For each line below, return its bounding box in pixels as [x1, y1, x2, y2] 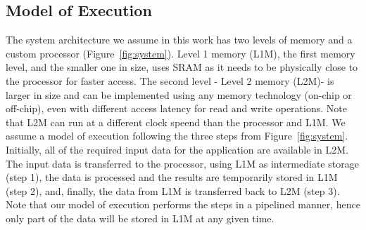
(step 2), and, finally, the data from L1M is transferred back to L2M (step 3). [6, 183, 340, 198]
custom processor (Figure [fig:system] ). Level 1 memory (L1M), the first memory [6, 46, 355, 60]
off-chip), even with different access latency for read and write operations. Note [6, 101, 347, 116]
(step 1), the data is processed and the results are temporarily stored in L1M [6, 170, 338, 184]
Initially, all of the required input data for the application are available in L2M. [6, 142, 348, 156]
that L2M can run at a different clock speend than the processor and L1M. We [6, 114, 346, 129]
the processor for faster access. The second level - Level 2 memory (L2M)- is [6, 73, 334, 88]
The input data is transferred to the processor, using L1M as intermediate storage [6, 156, 359, 170]
